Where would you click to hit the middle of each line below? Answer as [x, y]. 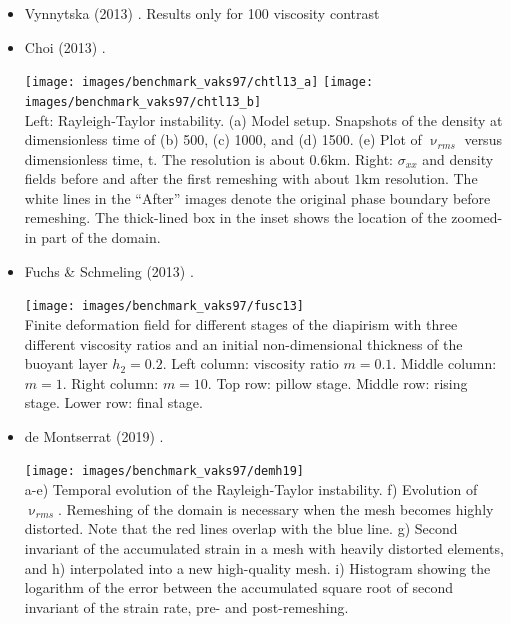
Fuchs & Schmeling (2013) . [109, 270]
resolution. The [431, 178]
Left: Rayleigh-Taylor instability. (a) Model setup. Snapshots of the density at [263, 119]
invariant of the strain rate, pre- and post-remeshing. [186, 606]
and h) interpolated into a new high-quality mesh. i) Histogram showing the [257, 567]
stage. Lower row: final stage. [113, 402]
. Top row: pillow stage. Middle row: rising [337, 382]
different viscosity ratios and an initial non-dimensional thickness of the [243, 343]
